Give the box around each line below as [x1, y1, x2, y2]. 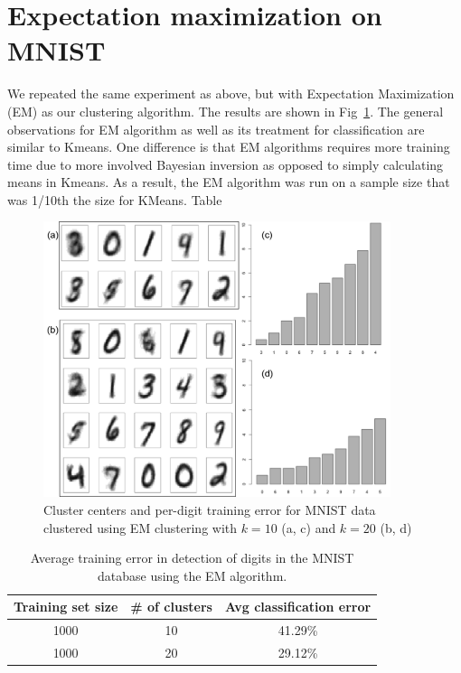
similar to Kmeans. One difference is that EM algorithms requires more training [7, 137, 450, 156]
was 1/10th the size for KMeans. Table [7, 190, 222, 209]
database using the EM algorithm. [97, 566, 287, 584]
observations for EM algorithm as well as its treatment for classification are [7, 119, 425, 138]
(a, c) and [281, 518, 336, 537]
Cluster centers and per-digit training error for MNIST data [43, 500, 376, 519]
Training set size [14, 597, 118, 616]
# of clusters [130, 597, 212, 616]
